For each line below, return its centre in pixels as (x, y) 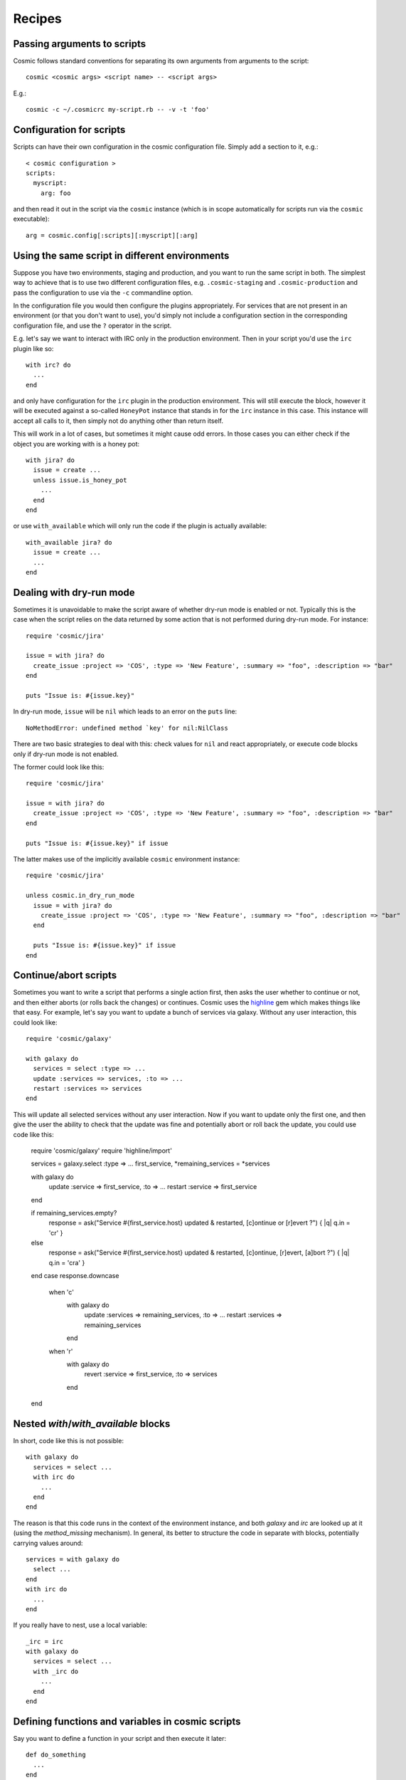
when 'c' (62, 1292)
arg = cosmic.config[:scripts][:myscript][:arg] (112, 235)
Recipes (37, 19)
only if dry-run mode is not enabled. (66, 754)
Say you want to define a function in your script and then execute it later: (120, 1738)
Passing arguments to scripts (79, 44)
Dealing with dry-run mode (74, 592)
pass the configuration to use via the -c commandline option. (103, 293)
